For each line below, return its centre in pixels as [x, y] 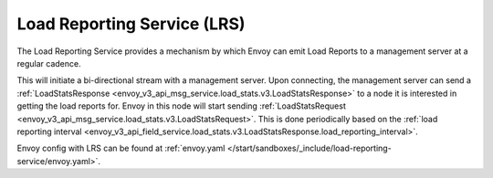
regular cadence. [49, 63]
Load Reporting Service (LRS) [131, 24]
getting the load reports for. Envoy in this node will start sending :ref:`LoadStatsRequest [181, 106]
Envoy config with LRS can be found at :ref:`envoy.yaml [121, 148]
